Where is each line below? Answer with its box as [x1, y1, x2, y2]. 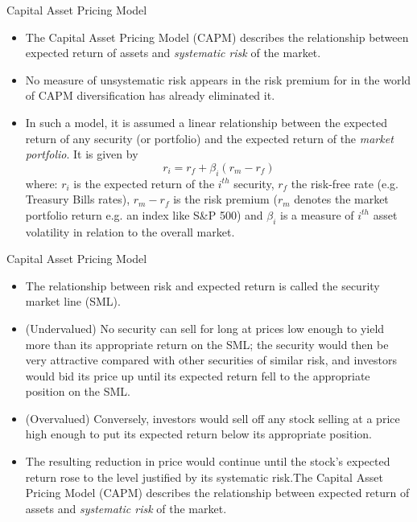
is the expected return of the [73, 175, 215, 191]
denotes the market [294, 191, 389, 208]
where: [25, 175, 58, 191]
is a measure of [279, 206, 354, 223]
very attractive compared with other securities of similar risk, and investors [25, 351, 397, 368]
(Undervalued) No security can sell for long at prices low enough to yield [25, 319, 385, 336]
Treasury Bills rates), [25, 191, 130, 208]
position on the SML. [25, 383, 130, 400]
